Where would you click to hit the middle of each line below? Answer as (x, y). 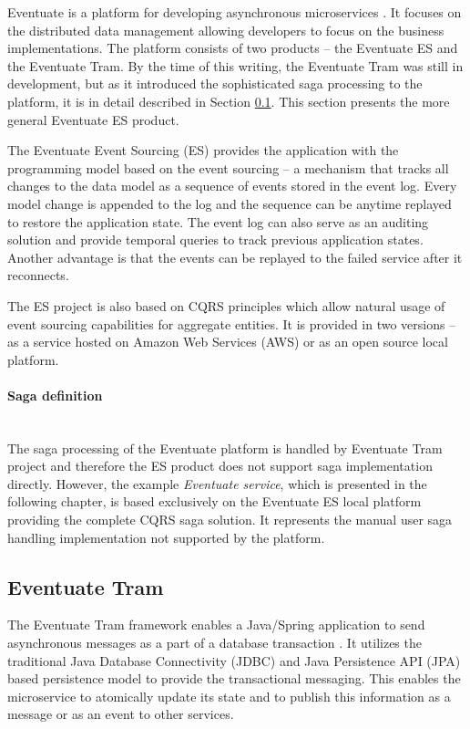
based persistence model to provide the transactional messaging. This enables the (234, 678)
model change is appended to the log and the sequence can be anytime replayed (230, 203)
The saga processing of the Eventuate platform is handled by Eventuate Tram (225, 448)
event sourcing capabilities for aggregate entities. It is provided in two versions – (232, 323)
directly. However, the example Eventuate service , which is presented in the (217, 483)
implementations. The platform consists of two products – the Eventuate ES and (233, 48)
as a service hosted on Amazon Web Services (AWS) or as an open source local (228, 342)
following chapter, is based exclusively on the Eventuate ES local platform (215, 501)
